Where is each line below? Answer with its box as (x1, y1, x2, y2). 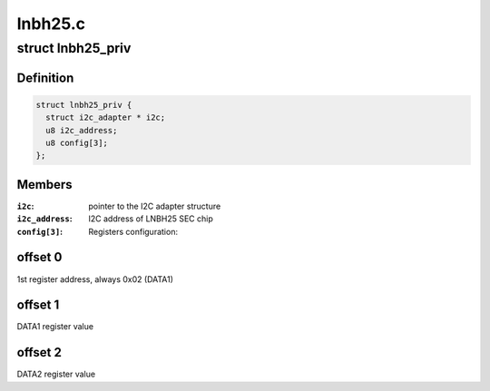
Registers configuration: (88, 226, 179, 237)
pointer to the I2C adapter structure (88, 200, 221, 211)
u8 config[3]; (45, 137, 109, 148)
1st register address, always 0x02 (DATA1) (16, 273, 174, 285)
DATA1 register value (16, 321, 94, 332)
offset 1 (16, 298, 60, 313)
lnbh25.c (16, 14, 86, 34)
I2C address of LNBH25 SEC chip (88, 213, 213, 224)
